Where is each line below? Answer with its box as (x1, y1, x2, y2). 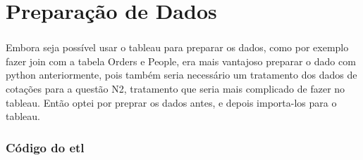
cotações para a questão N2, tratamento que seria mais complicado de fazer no (6, 81, 345, 96)
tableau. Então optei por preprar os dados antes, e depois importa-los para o (6, 95, 337, 109)
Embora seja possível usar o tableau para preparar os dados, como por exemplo (6, 40, 349, 55)
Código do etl (6, 138, 85, 156)
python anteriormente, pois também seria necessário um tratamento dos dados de (6, 67, 357, 82)
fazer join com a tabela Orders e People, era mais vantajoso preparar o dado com (6, 53, 356, 68)
